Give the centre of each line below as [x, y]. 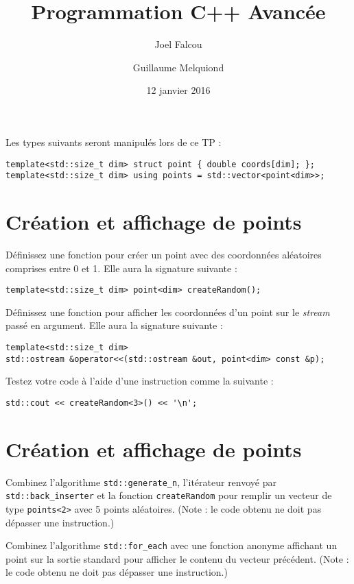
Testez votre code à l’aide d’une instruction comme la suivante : [140, 381]
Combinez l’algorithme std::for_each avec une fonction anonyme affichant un [172, 545]
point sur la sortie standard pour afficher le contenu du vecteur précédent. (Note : [177, 558]
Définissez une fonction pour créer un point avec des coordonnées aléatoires [164, 254]
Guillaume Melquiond [178, 67]
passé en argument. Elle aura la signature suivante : [114, 325]
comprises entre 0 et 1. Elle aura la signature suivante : [121, 268]
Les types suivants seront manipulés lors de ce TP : [114, 142]
